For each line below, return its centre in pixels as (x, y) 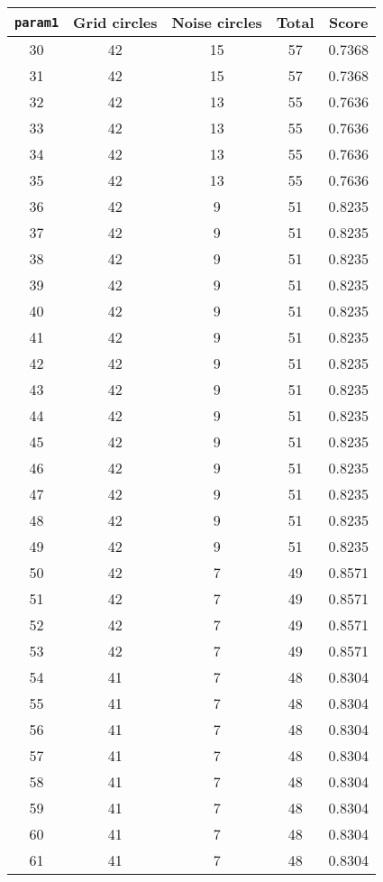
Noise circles (217, 22)
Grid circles (115, 22)
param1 (37, 22)
